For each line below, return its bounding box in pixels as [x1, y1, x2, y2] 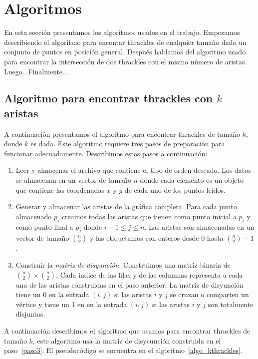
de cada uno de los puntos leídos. [124, 184, 226, 195]
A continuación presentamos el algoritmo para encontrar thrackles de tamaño [4, 128, 240, 139]
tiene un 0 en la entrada [15, 289, 89, 300]
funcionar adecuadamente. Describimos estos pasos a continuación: [4, 148, 208, 158]
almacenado [15, 211, 52, 221]
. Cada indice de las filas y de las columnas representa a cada [56, 269, 243, 280]
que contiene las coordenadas [15, 184, 104, 195]
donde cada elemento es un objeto [140, 175, 244, 185]
